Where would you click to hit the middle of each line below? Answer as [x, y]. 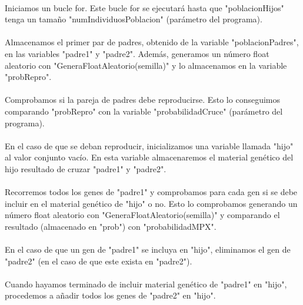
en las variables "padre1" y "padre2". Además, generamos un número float [137, 53]
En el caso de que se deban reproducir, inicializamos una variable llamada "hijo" [149, 145]
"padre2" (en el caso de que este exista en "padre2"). [99, 261]
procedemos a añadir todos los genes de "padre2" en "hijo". [110, 295]
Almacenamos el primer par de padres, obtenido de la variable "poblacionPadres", [152, 42]
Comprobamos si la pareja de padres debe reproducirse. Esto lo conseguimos [143, 100]
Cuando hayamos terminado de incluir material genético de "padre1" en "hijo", [146, 284]
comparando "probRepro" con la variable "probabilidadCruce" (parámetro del [144, 111]
